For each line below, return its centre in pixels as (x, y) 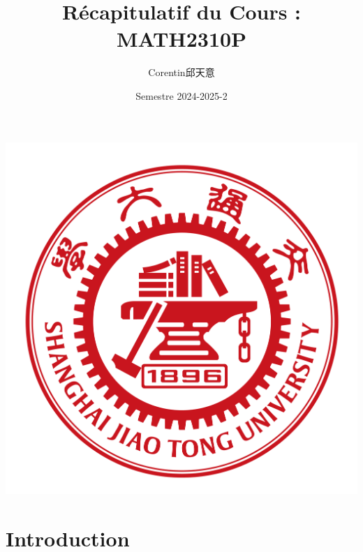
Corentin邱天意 (181, 72)
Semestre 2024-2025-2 (181, 95)
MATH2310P (181, 39)
